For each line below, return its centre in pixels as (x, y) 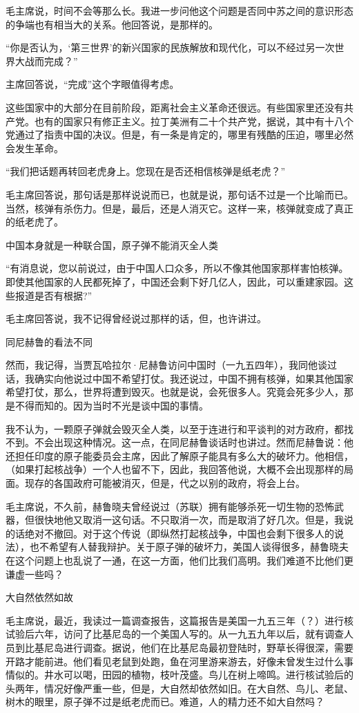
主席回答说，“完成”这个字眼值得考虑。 (93, 84)
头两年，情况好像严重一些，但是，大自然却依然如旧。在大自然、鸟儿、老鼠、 (179, 688)
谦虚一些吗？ (35, 574)
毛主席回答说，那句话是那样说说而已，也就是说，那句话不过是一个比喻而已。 (179, 194)
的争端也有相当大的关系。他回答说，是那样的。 (112, 24)
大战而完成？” (46, 61)
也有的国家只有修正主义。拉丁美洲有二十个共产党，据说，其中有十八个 (194, 121)
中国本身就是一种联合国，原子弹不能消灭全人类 (112, 244)
